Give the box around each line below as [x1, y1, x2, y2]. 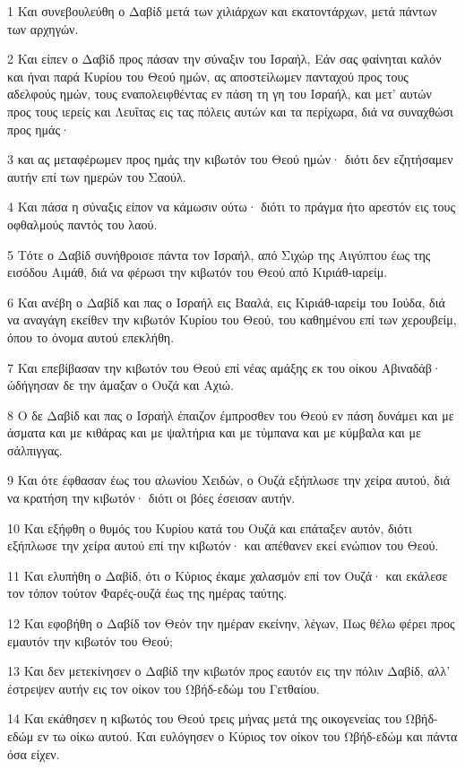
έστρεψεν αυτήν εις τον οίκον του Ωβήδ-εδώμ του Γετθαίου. [7, 678, 320, 697]
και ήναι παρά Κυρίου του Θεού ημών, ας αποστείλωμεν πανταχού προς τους [7, 66, 409, 85]
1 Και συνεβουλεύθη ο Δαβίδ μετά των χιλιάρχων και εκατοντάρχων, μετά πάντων [7, 2, 437, 20]
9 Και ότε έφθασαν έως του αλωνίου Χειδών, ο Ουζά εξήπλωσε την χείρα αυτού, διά [7, 471, 450, 489]
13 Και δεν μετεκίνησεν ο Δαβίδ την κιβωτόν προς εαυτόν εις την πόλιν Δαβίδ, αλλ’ [7, 661, 451, 680]
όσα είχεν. [7, 744, 60, 763]
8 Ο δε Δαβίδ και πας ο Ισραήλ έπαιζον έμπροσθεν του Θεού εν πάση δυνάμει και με [7, 405, 454, 424]
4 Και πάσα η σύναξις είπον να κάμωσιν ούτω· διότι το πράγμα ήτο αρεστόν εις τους [7, 197, 455, 216]
